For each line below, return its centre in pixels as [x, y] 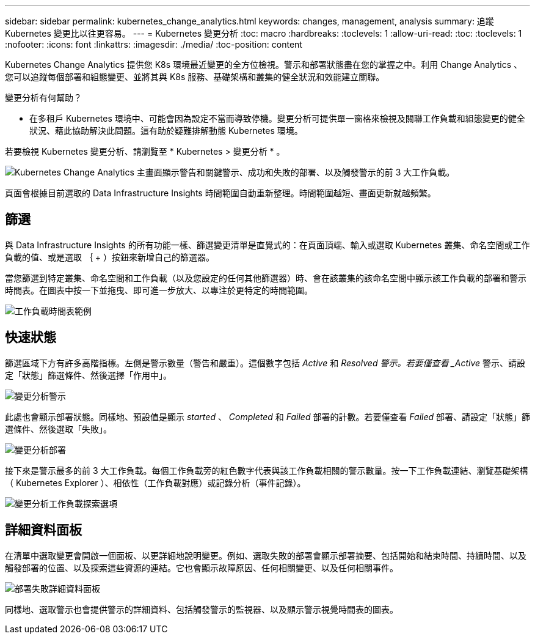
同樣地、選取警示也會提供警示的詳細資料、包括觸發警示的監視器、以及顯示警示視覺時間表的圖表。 [202, 609]
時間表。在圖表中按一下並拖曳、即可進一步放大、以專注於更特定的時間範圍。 [159, 290]
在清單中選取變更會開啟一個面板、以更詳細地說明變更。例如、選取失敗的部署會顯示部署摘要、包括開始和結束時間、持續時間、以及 [266, 555]
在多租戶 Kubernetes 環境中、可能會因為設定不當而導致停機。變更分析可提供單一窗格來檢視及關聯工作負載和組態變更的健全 [277, 118]
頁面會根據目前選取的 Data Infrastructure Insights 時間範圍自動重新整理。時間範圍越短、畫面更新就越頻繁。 [220, 193]
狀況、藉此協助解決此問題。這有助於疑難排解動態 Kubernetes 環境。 [166, 131]
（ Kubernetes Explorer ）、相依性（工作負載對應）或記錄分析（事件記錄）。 [155, 482]
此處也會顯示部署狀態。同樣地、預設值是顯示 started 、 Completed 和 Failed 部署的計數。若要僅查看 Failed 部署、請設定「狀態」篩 [268, 416]
